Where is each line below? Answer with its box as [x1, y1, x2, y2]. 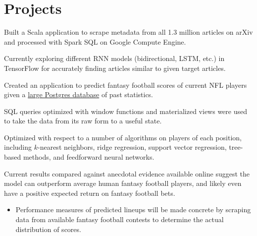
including [4, 142, 32, 152]
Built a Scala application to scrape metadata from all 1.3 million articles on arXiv [4, 27, 253, 37]
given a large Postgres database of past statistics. [4, 89, 154, 100]
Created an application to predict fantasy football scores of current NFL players [4, 79, 247, 90]
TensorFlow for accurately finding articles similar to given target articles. [4, 62, 226, 73]
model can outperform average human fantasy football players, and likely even [4, 178, 242, 188]
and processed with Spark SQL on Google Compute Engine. [4, 36, 186, 47]
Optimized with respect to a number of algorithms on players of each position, [4, 132, 242, 142]
